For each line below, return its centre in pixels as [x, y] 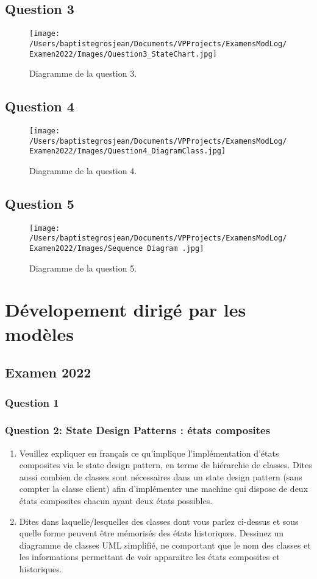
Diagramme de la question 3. [83, 73]
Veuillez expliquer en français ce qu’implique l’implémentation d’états [149, 453]
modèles [39, 333]
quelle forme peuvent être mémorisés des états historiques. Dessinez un [151, 533]
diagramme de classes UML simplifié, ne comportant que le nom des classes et [165, 545]
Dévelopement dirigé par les [126, 310]
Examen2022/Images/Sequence [86, 249]
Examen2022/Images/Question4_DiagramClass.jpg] [128, 151]
